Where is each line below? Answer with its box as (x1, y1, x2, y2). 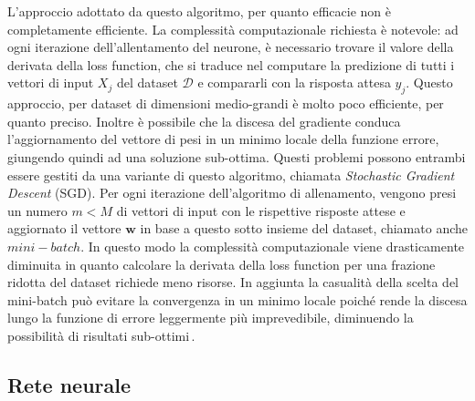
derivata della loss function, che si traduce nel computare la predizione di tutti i (7, 55, 455, 74)
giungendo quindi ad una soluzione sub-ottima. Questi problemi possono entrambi (7, 147, 466, 166)
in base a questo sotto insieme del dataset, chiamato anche (140, 219, 469, 238)
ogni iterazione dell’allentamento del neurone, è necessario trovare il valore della (7, 37, 454, 57)
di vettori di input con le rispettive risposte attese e (116, 200, 406, 220)
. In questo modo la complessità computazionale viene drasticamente (80, 236, 465, 255)
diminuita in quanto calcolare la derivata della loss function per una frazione (7, 254, 436, 273)
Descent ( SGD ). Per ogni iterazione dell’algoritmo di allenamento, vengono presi (7, 183, 457, 202)
